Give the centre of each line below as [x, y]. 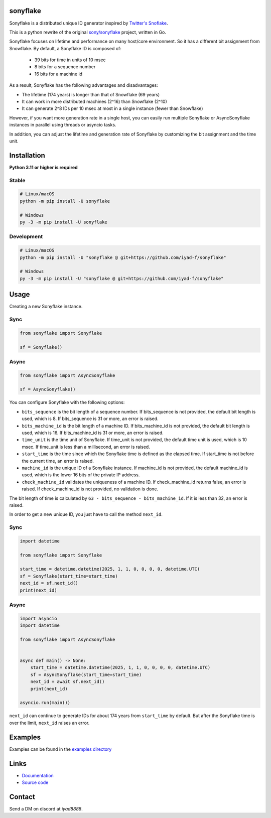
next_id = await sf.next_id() [67, 682]
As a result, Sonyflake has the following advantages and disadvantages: [84, 85]
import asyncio [38, 618]
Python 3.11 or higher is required [43, 167]
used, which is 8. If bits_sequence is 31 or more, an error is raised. [90, 419]
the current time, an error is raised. [58, 461]
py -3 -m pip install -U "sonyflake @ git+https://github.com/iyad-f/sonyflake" [122, 278]
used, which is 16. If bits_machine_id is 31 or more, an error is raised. [93, 433]
